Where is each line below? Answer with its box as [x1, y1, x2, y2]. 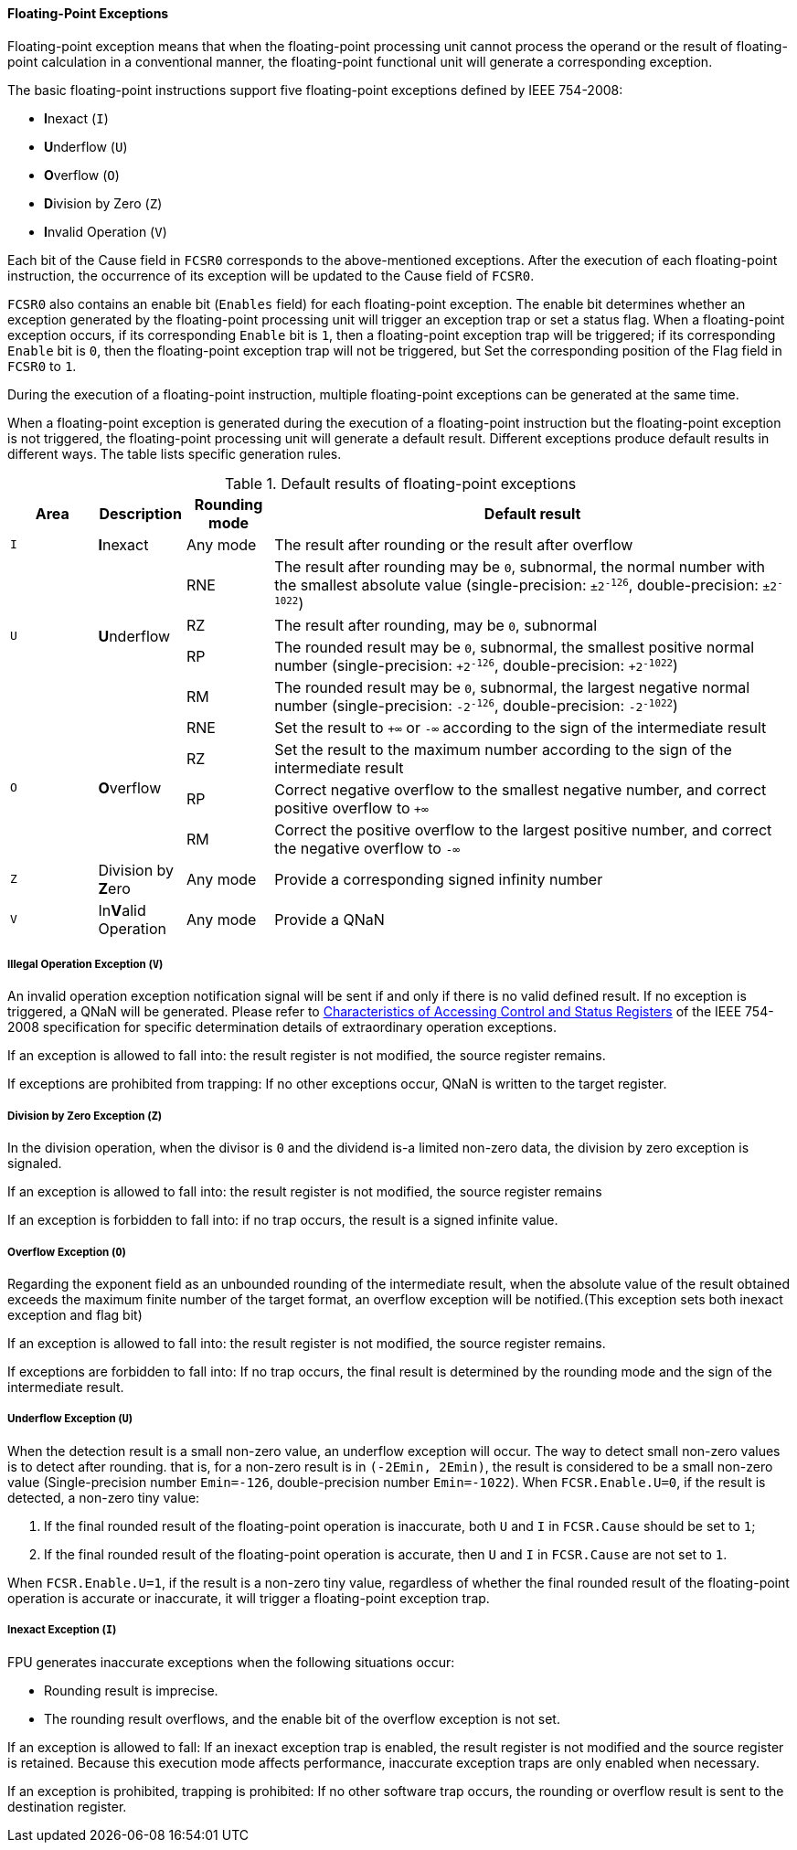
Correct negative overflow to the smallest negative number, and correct [274, 780, 767, 799]
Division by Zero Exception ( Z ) [7, 1109, 163, 1122]
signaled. [7, 1155, 62, 1172]
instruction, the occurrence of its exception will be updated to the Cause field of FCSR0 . [7, 267, 535, 283]
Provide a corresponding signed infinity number [274, 869, 603, 888]
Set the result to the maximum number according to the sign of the [274, 739, 732, 759]
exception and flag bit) [7, 1306, 143, 1323]
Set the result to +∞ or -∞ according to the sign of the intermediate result [274, 718, 767, 737]
